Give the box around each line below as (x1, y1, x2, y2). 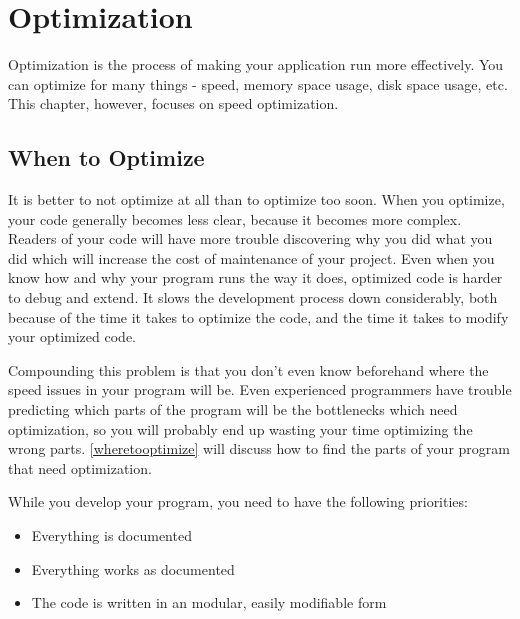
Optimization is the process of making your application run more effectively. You (8, 54, 504, 75)
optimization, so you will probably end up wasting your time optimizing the (8, 418, 473, 439)
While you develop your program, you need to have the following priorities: (8, 491, 468, 512)
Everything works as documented (31, 558, 235, 579)
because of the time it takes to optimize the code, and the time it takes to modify (8, 306, 509, 327)
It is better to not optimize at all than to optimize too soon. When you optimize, (8, 189, 505, 210)
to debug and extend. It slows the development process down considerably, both (8, 287, 498, 308)
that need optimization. (8, 457, 152, 478)
